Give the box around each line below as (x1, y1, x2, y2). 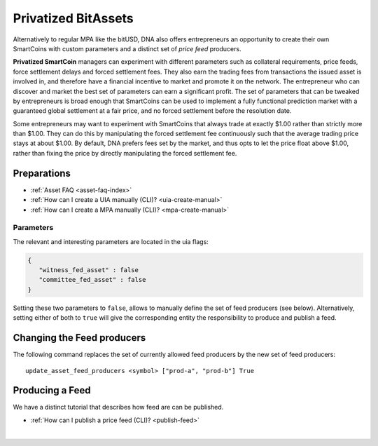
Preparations (13, 167, 71, 179)
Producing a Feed (13, 384, 91, 396)
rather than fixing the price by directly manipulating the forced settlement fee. (13, 149, 237, 157)
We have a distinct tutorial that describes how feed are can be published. (13, 403, 224, 412)
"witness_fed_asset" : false (38, 266, 139, 274)
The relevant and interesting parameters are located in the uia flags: (13, 237, 209, 245)
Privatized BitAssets (13, 11, 134, 26)
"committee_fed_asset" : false (38, 276, 146, 284)
